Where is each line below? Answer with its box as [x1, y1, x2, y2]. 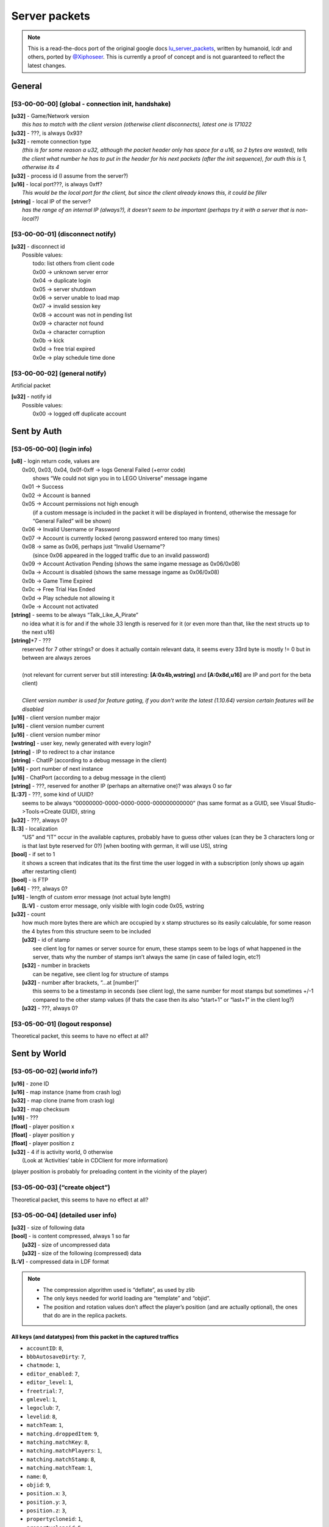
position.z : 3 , [26, 1507, 67, 1514]
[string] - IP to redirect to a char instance [11, 748, 115, 756]
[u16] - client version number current [11, 723, 105, 730]
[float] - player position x [11, 1123, 74, 1130]
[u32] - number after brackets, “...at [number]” [22, 979, 140, 986]
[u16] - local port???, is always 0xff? [11, 181, 103, 188]
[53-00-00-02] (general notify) [11, 369, 107, 377]
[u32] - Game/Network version [11, 112, 90, 119]
